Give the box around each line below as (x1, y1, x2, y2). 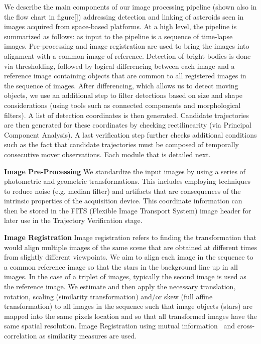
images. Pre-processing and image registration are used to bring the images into (4, 41, 249, 51)
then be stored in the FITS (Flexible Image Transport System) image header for (4, 205, 251, 215)
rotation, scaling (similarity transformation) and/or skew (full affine (4, 291, 213, 301)
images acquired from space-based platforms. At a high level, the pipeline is (4, 21, 237, 32)
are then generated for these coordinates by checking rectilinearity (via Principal (4, 120, 251, 130)
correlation (4, 330, 37, 340)
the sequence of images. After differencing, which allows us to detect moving (4, 80, 238, 90)
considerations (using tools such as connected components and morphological (4, 99, 241, 110)
